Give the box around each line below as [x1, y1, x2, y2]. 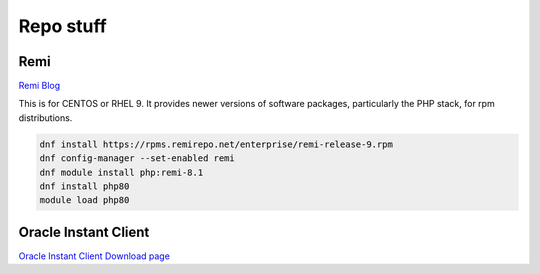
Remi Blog [18, 80, 61, 92]
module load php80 [39, 195, 130, 206]
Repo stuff [18, 15, 107, 37]
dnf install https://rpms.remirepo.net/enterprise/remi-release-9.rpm [39, 138, 394, 150]
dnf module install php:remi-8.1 [39, 166, 204, 178]
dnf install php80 [39, 181, 130, 192]
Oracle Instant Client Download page [18, 250, 170, 262]
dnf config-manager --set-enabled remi [39, 153, 235, 164]
